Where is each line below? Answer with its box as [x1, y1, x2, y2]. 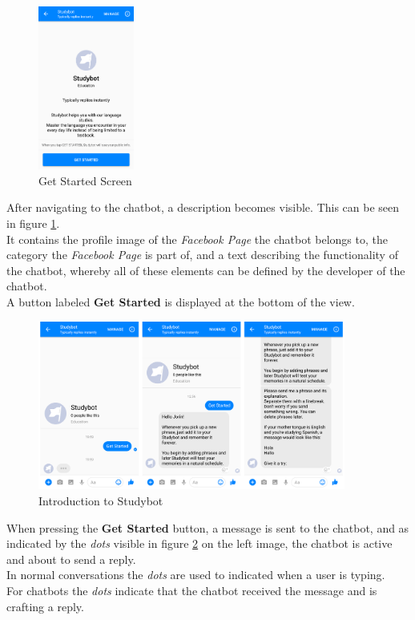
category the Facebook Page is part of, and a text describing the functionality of [6, 246, 398, 263]
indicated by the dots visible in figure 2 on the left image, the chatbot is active [6, 535, 393, 552]
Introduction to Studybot [38, 492, 163, 509]
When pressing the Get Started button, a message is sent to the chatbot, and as [6, 519, 409, 536]
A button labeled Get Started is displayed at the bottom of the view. [6, 294, 355, 310]
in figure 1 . [6, 215, 60, 232]
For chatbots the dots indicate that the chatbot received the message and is [6, 582, 377, 598]
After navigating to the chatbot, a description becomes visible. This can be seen [6, 199, 400, 216]
